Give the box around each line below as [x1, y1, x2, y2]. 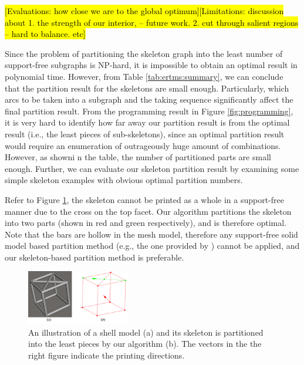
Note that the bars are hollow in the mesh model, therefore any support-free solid [5, 228, 298, 240]
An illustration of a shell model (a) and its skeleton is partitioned [28, 326, 264, 338]
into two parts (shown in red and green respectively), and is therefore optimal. [5, 217, 287, 229]
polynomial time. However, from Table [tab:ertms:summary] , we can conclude [5, 70, 283, 82]
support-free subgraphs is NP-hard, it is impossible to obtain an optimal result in [5, 59, 298, 71]
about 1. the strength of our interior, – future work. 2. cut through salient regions [5, 16, 299, 28]
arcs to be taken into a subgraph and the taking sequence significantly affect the [5, 93, 293, 106]
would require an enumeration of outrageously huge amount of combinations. [5, 139, 281, 151]
